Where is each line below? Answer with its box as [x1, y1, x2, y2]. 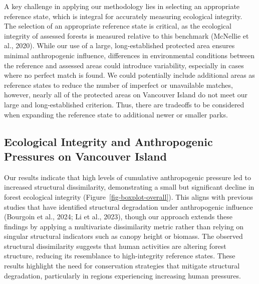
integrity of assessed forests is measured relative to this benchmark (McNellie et [4, 30, 249, 41]
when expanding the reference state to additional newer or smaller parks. [4, 109, 228, 119]
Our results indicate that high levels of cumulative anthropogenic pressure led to [4, 172, 251, 182]
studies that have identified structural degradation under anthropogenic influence [4, 201, 253, 212]
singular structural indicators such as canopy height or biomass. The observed [4, 231, 243, 241]
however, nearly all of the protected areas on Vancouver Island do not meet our [4, 89, 248, 100]
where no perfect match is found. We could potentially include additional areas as [4, 70, 255, 80]
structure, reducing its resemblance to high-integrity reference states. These [4, 250, 235, 261]
